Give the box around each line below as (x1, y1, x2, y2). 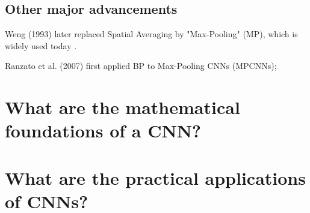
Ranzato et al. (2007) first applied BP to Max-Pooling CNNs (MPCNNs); (5, 59, 277, 72)
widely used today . (5, 39, 77, 52)
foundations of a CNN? (5, 118, 202, 143)
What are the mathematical (5, 95, 240, 119)
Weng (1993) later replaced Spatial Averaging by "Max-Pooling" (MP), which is (5, 28, 298, 40)
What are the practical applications (5, 165, 306, 190)
